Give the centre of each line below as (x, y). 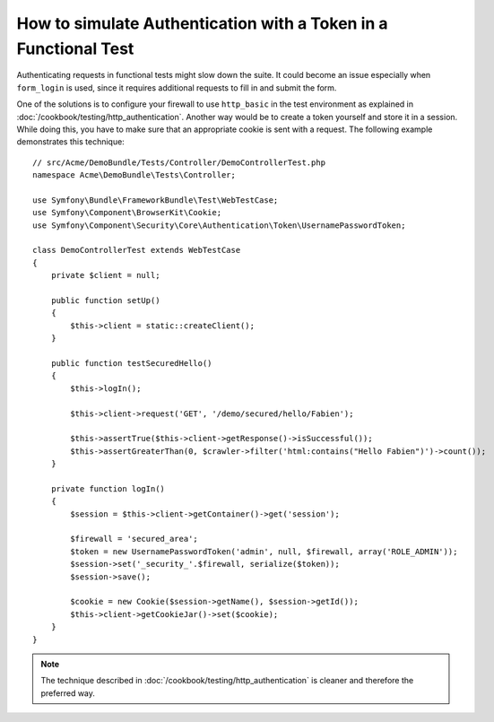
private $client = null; (105, 275)
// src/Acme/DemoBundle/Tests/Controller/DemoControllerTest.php (179, 162)
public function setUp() (105, 300)
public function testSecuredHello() (131, 363)
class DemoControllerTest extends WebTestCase (137, 250)
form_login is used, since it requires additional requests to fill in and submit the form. (177, 87)
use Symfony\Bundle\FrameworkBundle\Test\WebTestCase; (156, 200)
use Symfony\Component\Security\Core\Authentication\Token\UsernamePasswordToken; (219, 225)
